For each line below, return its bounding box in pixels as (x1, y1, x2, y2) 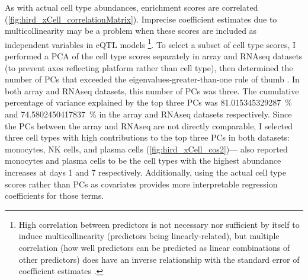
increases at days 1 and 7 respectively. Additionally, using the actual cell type (5, 166, 286, 178)
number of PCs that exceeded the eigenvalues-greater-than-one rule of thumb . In (5, 73, 300, 85)
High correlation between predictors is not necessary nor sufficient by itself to (18, 218, 300, 230)
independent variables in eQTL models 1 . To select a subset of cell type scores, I (5, 36, 296, 50)
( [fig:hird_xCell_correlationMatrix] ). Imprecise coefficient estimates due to (5, 12, 277, 25)
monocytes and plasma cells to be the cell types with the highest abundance (5, 154, 281, 167)
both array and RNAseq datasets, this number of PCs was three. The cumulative (5, 84, 299, 97)
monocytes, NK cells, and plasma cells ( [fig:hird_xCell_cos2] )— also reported (5, 142, 288, 155)
